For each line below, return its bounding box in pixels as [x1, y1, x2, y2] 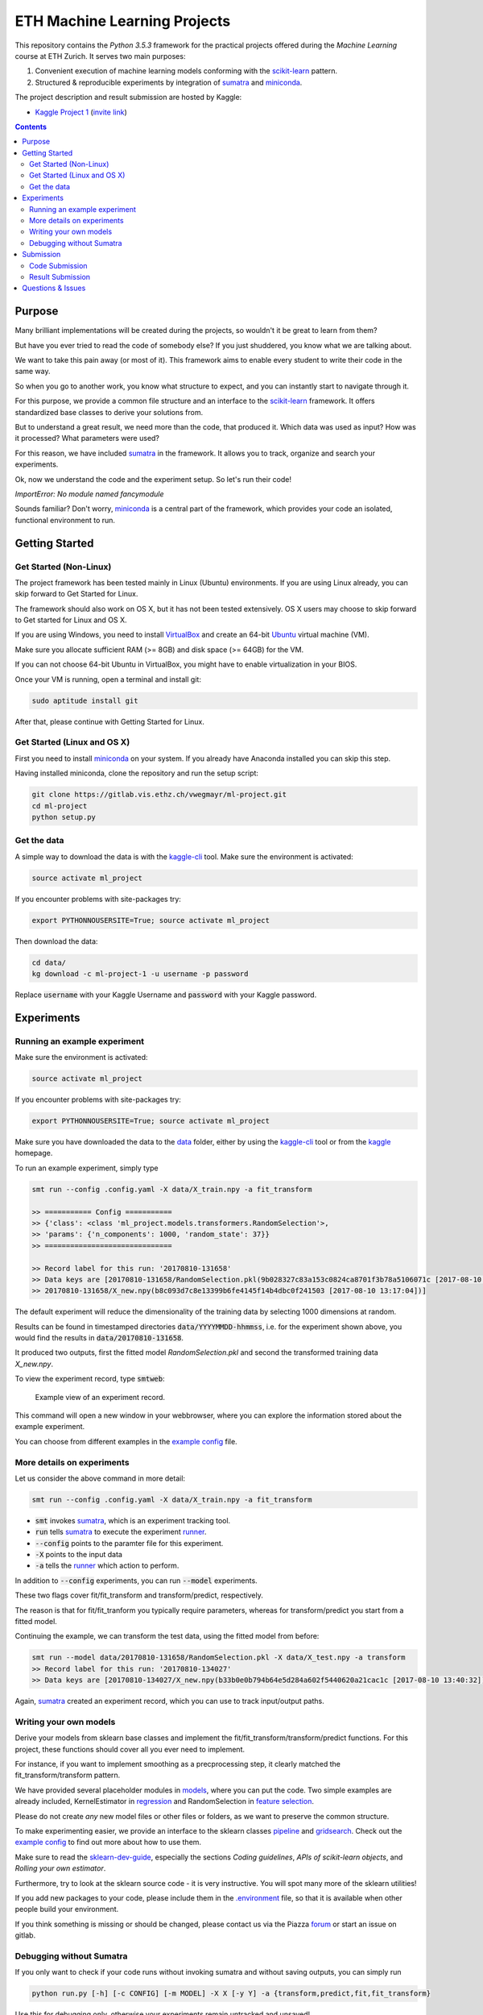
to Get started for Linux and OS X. [14, 615, 128, 625]
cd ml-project [31, 801, 88, 810]
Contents [14, 122, 47, 131]
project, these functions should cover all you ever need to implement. [14, 1744, 246, 1754]
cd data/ [31, 958, 67, 967]
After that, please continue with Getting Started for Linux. [14, 717, 204, 726]
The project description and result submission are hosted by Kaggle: [14, 93, 242, 102]
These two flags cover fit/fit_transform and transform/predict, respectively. [14, 1590, 263, 1600]
